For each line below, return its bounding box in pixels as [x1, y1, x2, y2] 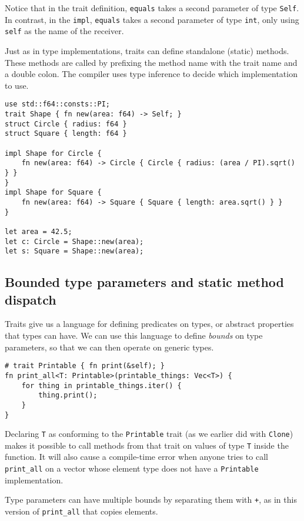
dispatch [5, 290, 56, 308]
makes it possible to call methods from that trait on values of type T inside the [5, 439, 289, 451]
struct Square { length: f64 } [5, 129, 127, 138]
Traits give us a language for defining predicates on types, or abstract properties [5, 318, 294, 330]
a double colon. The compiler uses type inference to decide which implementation [5, 68, 298, 80]
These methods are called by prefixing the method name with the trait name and [5, 56, 298, 68]
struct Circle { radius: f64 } [5, 119, 127, 128]
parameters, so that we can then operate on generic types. [5, 340, 214, 353]
